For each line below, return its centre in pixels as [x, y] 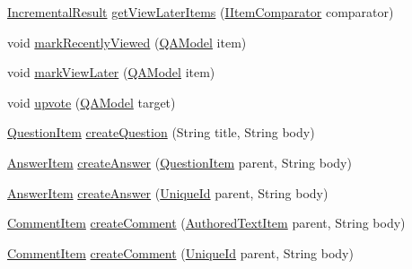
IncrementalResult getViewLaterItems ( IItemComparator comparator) [201, 12]
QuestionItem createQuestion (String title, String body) [161, 132]
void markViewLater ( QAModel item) [111, 72]
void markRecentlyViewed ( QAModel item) [127, 42]
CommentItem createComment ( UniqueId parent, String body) [180, 252]
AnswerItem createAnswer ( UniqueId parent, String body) [168, 192]
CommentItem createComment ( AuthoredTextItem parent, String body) [206, 223]
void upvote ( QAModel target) [92, 102]
